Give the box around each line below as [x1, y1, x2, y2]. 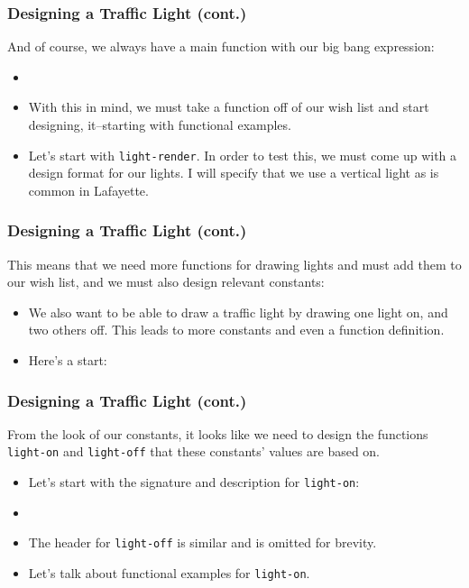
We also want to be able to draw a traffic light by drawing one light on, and [28, 302, 448, 321]
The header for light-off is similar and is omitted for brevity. [28, 533, 377, 552]
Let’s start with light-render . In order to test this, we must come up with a [28, 145, 457, 164]
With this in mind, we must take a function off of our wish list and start [28, 97, 429, 116]
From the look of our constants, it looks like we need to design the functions [7, 424, 428, 443]
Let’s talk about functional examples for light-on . [28, 564, 310, 582]
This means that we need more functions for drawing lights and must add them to [7, 254, 462, 273]
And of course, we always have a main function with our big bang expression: [7, 37, 435, 56]
